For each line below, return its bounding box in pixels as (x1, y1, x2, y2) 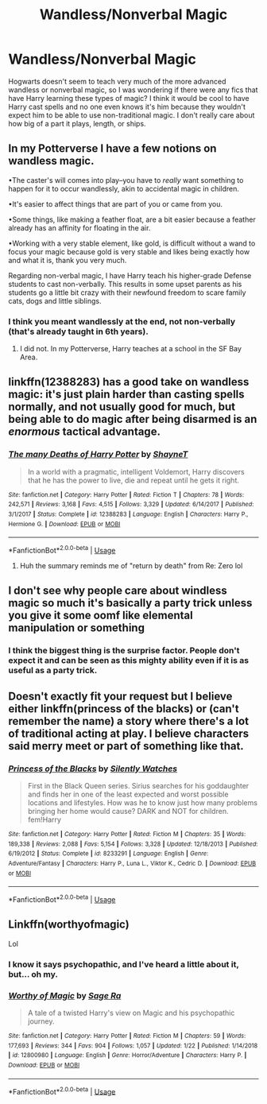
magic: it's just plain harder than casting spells (8, 388, 245, 401)
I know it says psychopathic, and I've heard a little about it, (8, 959, 239, 970)
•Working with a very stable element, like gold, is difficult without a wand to (8, 238, 256, 248)
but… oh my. (8, 968, 58, 979)
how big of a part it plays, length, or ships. (8, 118, 146, 128)
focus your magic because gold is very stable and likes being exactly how (8, 246, 250, 256)
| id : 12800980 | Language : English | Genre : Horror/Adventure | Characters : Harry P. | (8, 1052, 247, 1059)
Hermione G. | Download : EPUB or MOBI (8, 520, 121, 528)
